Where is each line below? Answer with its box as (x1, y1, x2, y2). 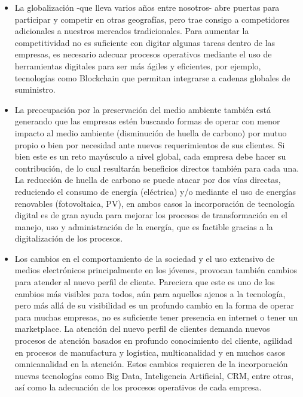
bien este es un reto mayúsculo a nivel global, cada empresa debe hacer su (14, 150, 286, 163)
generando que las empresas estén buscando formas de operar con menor (14, 115, 280, 127)
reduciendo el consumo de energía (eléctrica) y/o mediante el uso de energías (14, 185, 296, 197)
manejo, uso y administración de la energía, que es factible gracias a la (14, 220, 273, 233)
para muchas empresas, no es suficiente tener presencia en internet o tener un (14, 310, 298, 323)
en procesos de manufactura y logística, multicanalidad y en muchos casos (14, 346, 286, 358)
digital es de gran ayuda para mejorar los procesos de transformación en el (14, 209, 287, 221)
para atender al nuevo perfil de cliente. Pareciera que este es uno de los (14, 276, 275, 288)
